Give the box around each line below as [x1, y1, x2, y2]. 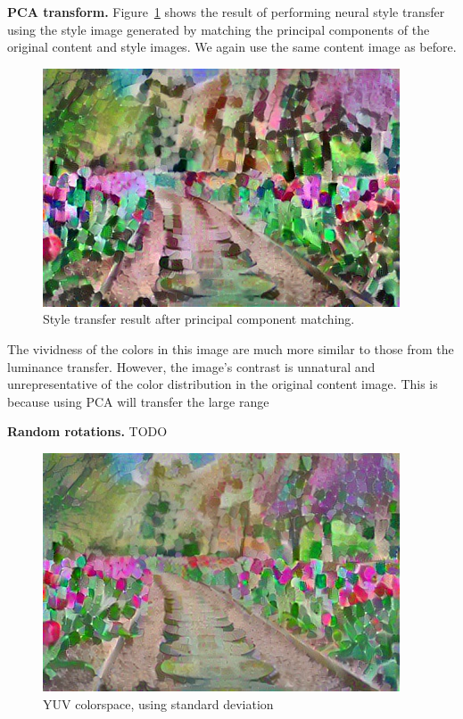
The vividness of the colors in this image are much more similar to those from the [7, 339, 454, 358]
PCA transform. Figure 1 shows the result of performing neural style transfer [7, 3, 445, 21]
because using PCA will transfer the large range [7, 392, 269, 410]
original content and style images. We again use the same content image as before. [7, 37, 457, 56]
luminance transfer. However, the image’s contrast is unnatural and [7, 357, 376, 376]
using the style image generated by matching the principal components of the [7, 20, 430, 38]
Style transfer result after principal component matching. [43, 310, 355, 328]
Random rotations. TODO [7, 422, 168, 441]
